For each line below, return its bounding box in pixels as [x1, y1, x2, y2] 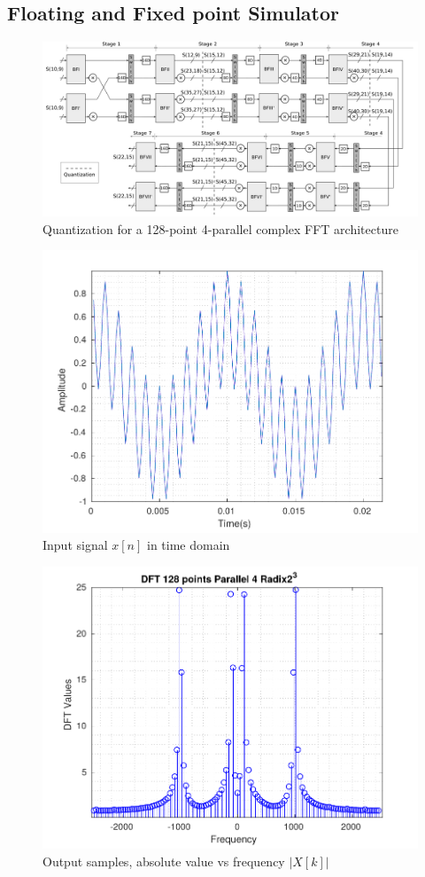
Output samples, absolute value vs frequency [42, 851, 285, 870]
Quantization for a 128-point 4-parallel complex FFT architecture [42, 219, 398, 238]
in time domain [147, 536, 230, 554]
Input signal [42, 536, 108, 554]
